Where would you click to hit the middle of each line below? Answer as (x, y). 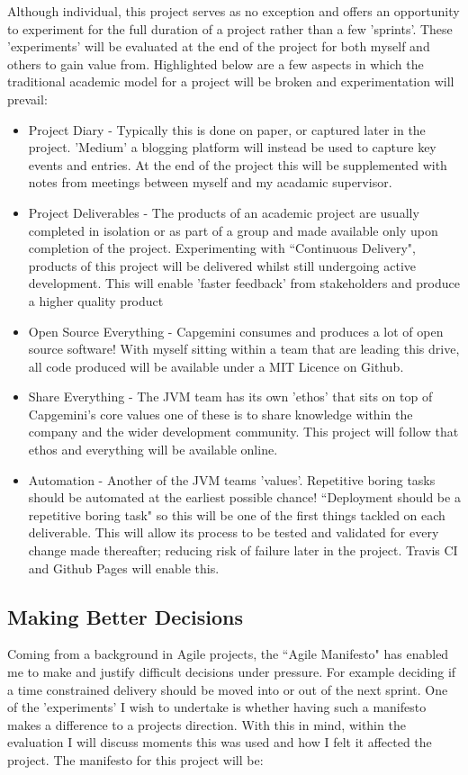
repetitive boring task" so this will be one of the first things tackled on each (237, 514)
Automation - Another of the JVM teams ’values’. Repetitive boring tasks (232, 479)
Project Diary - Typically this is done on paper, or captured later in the (227, 129)
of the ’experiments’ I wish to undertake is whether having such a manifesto (217, 707)
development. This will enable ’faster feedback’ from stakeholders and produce (244, 283)
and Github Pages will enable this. (124, 568)
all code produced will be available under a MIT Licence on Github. (216, 366)
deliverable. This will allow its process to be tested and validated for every (234, 532)
